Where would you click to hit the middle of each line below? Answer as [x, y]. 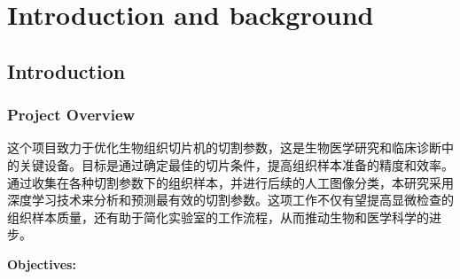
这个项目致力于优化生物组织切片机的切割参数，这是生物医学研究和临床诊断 [224, 147]
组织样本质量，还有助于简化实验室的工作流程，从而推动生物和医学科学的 [218, 217]
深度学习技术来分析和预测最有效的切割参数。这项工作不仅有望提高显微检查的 [230, 200]
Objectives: [42, 263]
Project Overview [71, 115]
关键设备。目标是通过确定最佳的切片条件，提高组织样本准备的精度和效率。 [236, 164]
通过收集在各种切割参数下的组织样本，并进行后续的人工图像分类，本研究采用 [230, 182]
